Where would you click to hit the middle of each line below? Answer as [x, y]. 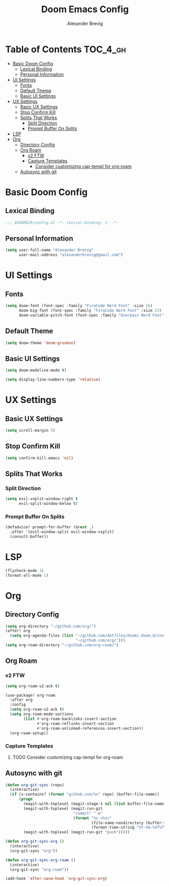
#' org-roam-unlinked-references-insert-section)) [90, 728]
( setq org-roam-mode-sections [41, 714]
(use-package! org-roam [30, 695]
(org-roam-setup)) [29, 733]
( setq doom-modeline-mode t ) [36, 370]
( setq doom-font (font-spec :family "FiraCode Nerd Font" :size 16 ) [79, 306]
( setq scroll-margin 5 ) [30, 431]
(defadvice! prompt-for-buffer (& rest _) [50, 527]
